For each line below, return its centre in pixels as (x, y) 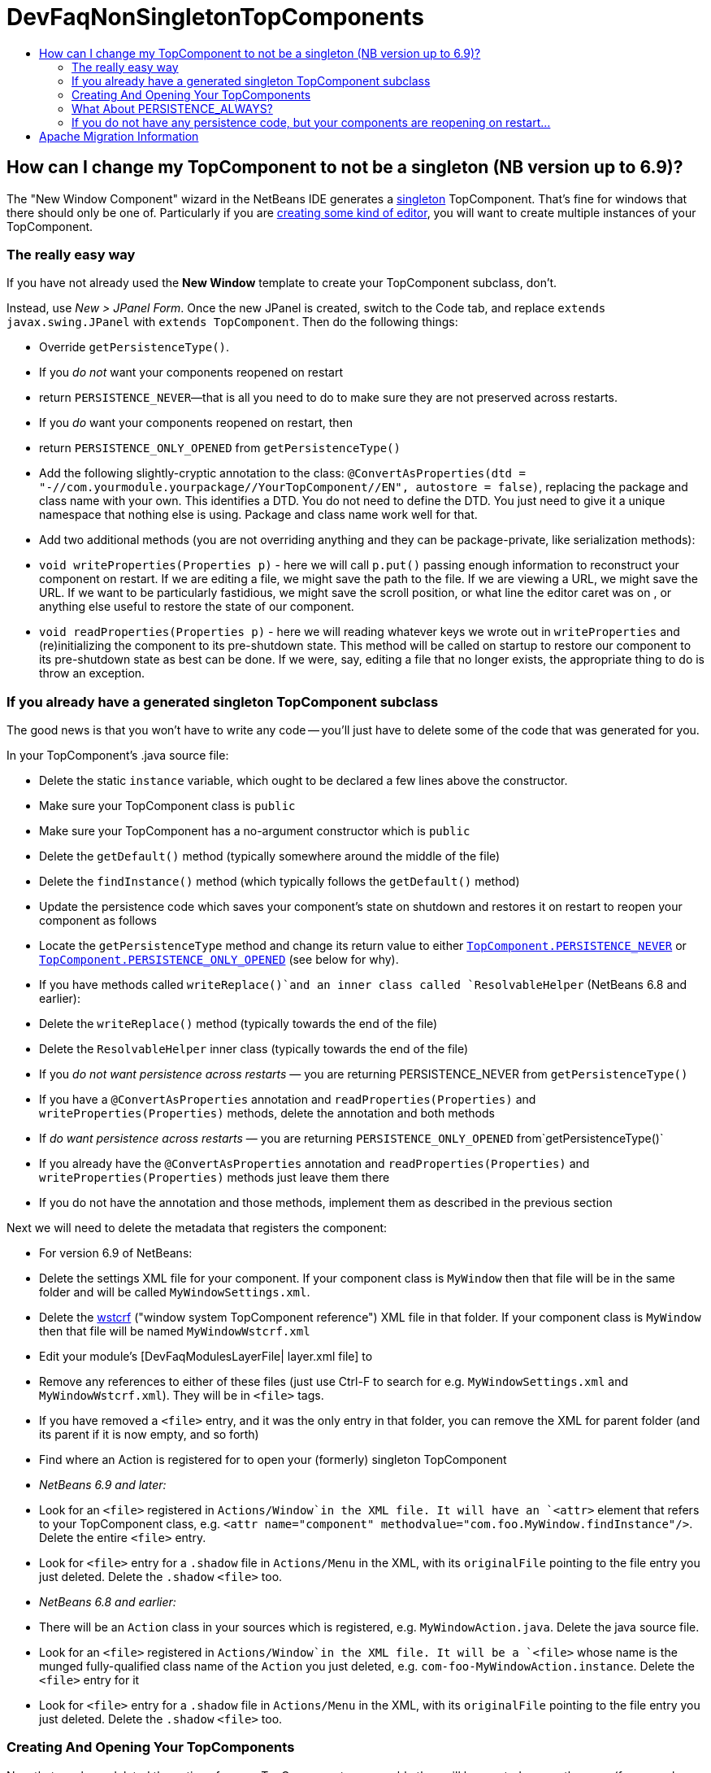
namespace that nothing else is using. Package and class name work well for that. (258, 515)
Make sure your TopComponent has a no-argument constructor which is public (255, 831)
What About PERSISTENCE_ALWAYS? (172, 108)
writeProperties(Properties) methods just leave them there (215, 1178)
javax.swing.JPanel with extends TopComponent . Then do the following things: (232, 322)
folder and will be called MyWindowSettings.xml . (175, 1292)
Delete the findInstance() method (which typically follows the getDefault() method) (280, 882)
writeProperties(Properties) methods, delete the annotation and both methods (267, 1113)
